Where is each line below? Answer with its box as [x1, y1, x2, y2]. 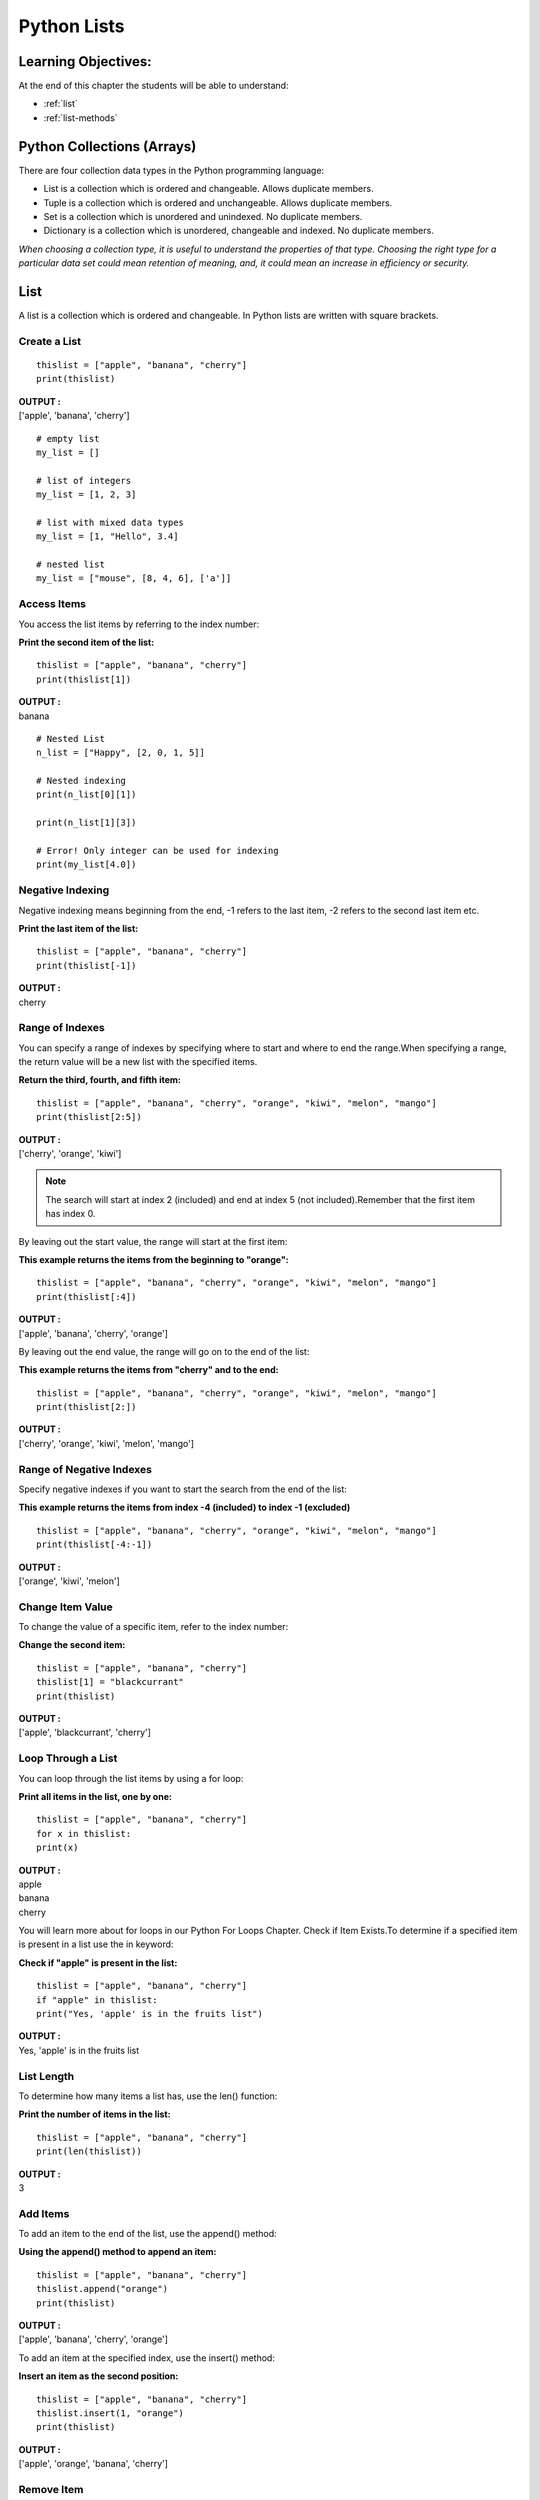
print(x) [36, 1842, 79, 1854]
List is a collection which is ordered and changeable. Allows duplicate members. [43, 183, 374, 195]
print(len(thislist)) [36, 2146, 142, 2157]
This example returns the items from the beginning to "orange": [18, 1253, 289, 1265]
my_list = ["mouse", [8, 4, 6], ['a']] [36, 573, 232, 584]
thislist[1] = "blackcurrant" [36, 1676, 185, 1688]
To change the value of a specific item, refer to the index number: [18, 1621, 289, 1633]
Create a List [18, 334, 82, 348]
